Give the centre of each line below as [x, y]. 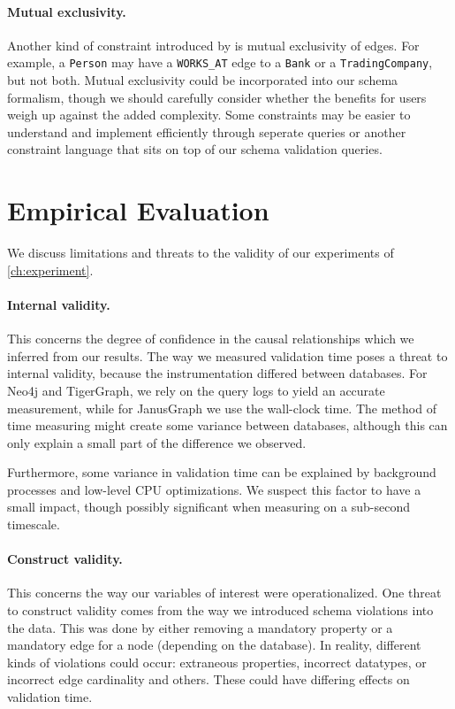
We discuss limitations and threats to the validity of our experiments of [201, 253]
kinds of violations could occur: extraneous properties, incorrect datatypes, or [217, 662]
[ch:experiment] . [50, 270]
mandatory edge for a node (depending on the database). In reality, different [214, 645]
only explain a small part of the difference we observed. [157, 442]
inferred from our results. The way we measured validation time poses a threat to [227, 355]
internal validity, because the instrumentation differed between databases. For [217, 373]
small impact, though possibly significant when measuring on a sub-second [209, 507]
